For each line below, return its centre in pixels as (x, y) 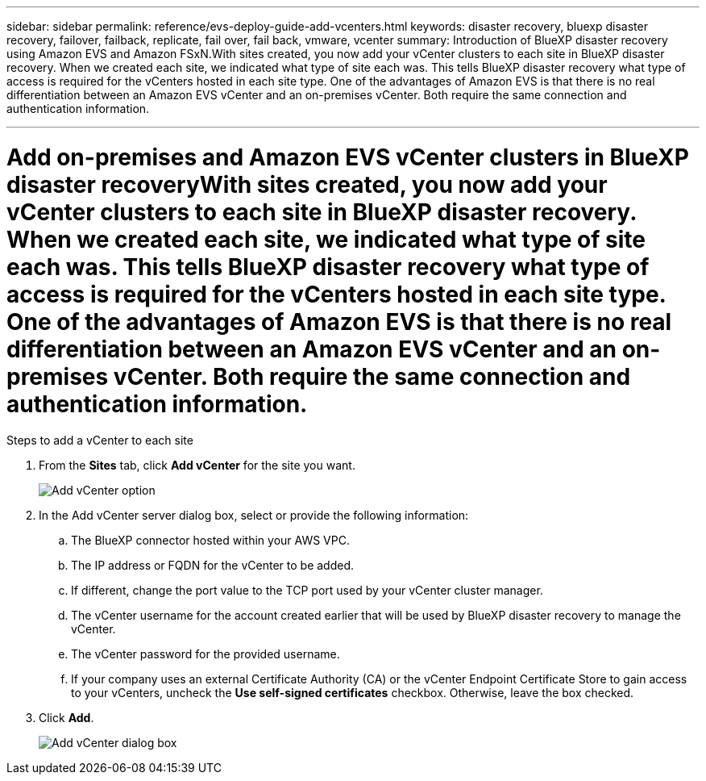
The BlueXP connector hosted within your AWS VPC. (210, 540)
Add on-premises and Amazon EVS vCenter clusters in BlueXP (348, 157)
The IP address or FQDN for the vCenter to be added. (213, 565)
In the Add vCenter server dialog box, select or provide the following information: (254, 515)
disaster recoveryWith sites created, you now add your (307, 184)
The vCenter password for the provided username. (206, 654)
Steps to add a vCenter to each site (100, 440)
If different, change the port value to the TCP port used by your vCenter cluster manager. (307, 590)
